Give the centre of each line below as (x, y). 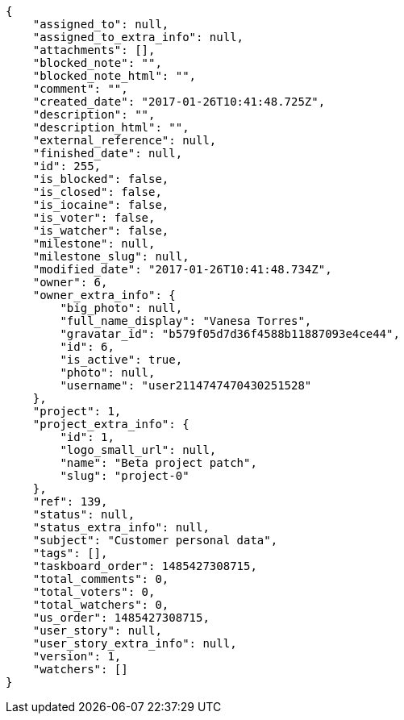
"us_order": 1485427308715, (121, 618)
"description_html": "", (111, 127)
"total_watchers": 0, (101, 605)
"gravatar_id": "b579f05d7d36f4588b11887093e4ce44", (230, 334)
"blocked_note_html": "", (115, 76)
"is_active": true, (121, 360)
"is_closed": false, (97, 192)
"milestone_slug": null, (111, 256)
